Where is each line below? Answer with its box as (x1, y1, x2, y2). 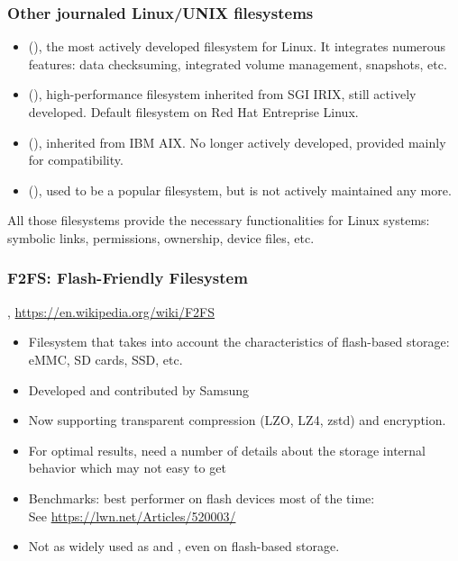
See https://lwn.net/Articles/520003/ (28, 506, 236, 525)
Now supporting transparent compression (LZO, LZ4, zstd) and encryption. (28, 411, 446, 430)
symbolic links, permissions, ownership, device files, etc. (7, 228, 315, 247)
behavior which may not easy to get (28, 458, 226, 477)
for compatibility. (28, 150, 124, 169)
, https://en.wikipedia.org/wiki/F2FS (7, 302, 215, 321)
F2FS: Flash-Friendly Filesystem (7, 267, 248, 289)
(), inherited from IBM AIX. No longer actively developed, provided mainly (28, 132, 446, 151)
